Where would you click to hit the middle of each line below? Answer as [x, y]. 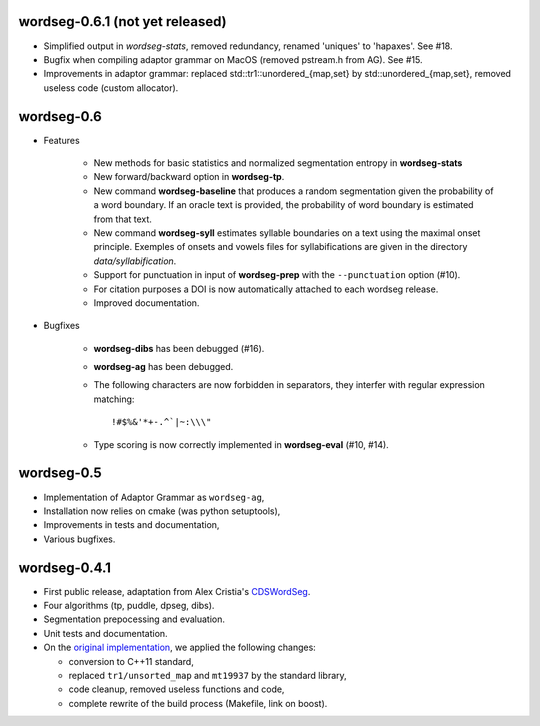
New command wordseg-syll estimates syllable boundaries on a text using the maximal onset [287, 232]
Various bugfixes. [79, 539]
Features [61, 140]
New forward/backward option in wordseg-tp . [189, 177]
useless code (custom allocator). [111, 87]
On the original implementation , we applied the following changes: [180, 647]
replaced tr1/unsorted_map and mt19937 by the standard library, [207, 675]
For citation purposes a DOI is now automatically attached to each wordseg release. [266, 289]
